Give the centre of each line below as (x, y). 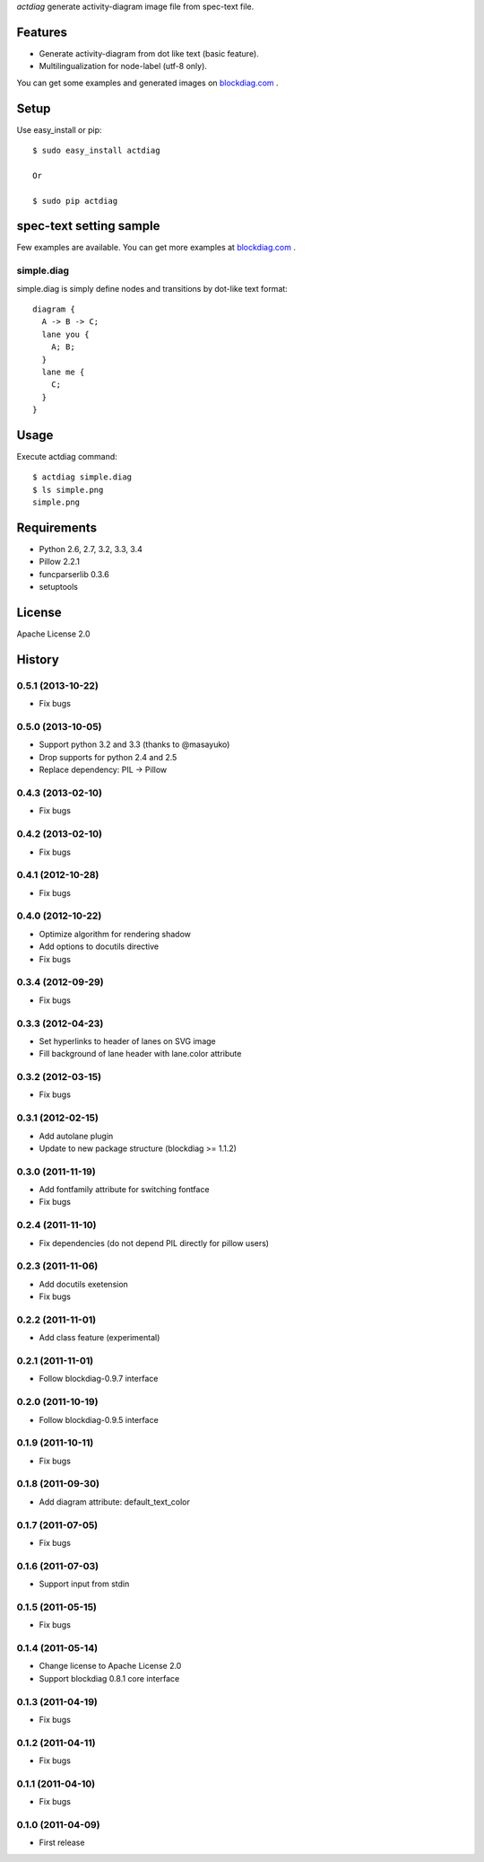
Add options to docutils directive (99, 946)
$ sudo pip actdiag (75, 201)
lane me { (63, 372)
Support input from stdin (84, 1584)
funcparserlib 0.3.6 (74, 574)
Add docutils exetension (84, 1284)
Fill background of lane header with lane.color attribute (140, 1054)
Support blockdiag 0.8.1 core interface (109, 1678)
